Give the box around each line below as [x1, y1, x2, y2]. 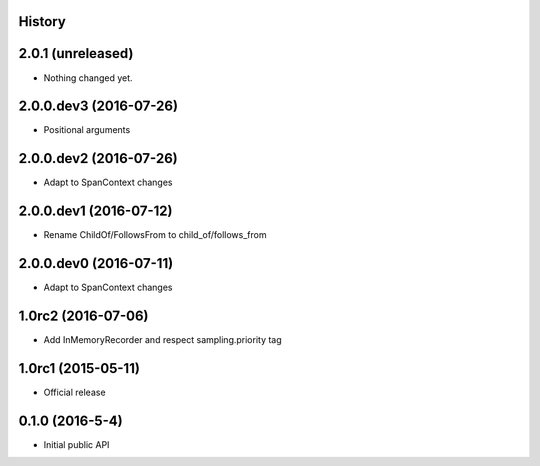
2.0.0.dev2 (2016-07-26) [18, 150, 179, 167]
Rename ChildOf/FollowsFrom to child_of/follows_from [43, 229, 267, 241]
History [18, 13, 67, 30]
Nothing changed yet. [43, 71, 134, 84]
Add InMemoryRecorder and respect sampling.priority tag [43, 334, 282, 346]
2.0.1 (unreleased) [18, 45, 134, 62]
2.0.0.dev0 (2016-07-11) [18, 255, 174, 272]
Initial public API [43, 438, 110, 450]
